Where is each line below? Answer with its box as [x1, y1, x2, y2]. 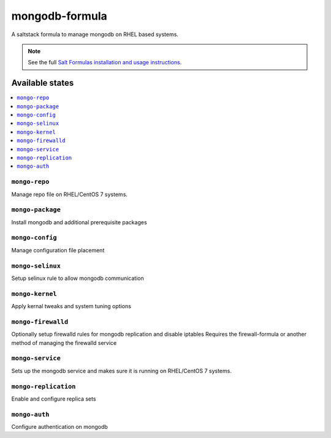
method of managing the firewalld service [11, 339, 117, 346]
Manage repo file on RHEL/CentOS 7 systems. [11, 191, 128, 198]
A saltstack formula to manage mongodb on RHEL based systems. [11, 31, 179, 38]
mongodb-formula [11, 9, 107, 23]
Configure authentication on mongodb [11, 423, 108, 431]
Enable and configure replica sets [11, 395, 96, 402]
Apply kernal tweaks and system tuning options [11, 303, 132, 310]
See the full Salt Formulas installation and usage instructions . [28, 59, 182, 66]
